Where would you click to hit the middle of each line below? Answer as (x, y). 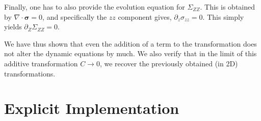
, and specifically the (75, 16)
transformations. (30, 73)
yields (13, 27)
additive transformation (41, 63)
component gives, (145, 16)
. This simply (223, 16)
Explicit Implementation (92, 108)
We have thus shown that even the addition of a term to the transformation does (130, 43)
